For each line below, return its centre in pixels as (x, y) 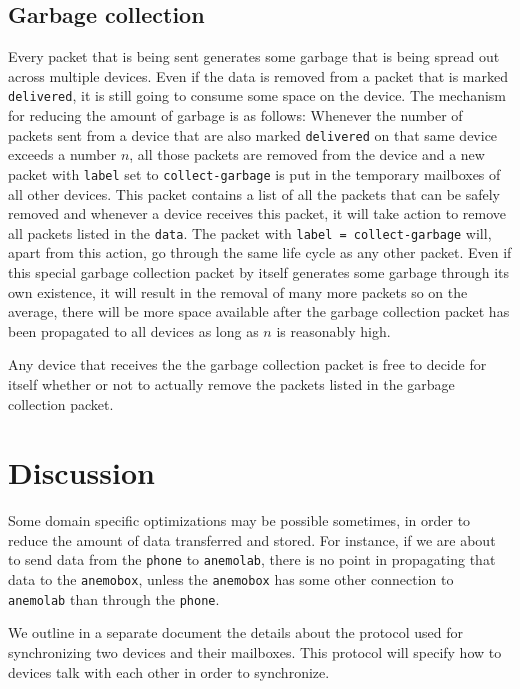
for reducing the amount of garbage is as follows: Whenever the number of (235, 115)
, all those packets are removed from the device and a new (307, 154)
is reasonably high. (333, 330)
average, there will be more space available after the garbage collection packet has (259, 311)
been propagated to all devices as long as (133, 330)
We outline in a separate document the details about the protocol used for (235, 632)
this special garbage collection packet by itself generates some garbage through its (259, 271)
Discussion (81, 472)
